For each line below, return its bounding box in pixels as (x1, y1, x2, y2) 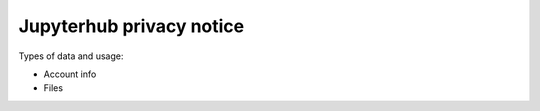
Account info (43, 68, 97, 80)
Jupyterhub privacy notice (18, 15, 245, 37)
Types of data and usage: (18, 50, 124, 62)
